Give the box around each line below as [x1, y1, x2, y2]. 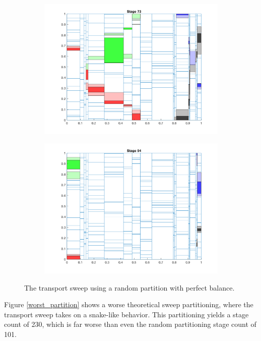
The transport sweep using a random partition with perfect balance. [24, 282, 235, 293]
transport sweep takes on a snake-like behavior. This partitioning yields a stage [4, 309, 249, 319]
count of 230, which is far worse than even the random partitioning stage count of [4, 319, 256, 329]
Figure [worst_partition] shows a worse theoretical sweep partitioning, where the [4, 299, 253, 310]
